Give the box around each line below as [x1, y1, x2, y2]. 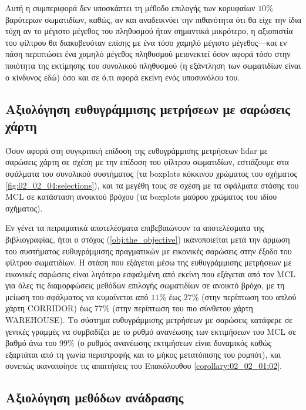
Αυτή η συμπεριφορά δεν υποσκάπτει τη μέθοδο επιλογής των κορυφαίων [5, 2, 255, 14]
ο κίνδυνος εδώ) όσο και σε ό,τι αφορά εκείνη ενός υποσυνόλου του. [5, 70, 240, 83]
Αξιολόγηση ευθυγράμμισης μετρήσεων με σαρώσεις [5, 99, 290, 117]
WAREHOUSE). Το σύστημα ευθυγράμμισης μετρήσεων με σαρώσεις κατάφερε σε [5, 314, 293, 326]
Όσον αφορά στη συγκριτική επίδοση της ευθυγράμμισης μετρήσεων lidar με [5, 144, 268, 156]
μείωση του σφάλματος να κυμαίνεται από [5, 290, 149, 303]
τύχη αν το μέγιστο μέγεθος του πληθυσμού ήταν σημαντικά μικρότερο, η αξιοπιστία [5, 25, 293, 37]
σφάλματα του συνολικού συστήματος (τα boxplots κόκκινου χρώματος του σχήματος [5, 167, 298, 179]
